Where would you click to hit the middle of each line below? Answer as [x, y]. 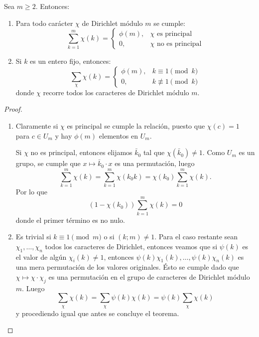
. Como [214, 152]
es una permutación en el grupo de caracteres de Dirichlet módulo [149, 276]
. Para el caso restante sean [196, 237]
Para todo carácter [44, 23]
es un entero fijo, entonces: [70, 61]
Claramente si [37, 125]
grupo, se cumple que [48, 163]
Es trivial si [33, 237]
